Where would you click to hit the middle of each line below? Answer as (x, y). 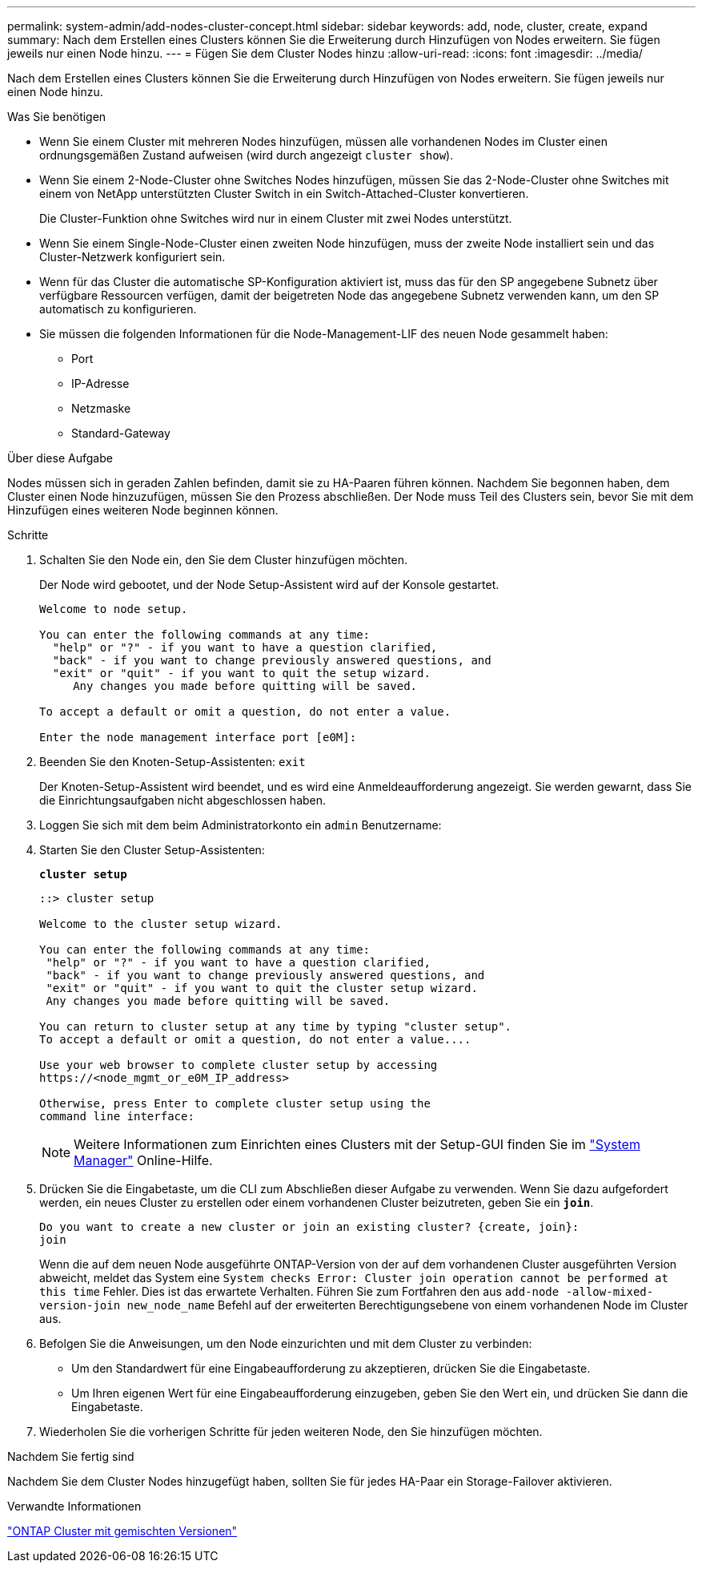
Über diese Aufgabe (60, 458)
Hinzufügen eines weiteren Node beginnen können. (143, 510)
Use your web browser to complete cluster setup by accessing (239, 1065)
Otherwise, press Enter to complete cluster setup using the (235, 1103)
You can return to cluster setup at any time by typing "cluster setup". (276, 1027)
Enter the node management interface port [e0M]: (198, 737)
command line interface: (117, 1116)
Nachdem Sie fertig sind (71, 1456)
